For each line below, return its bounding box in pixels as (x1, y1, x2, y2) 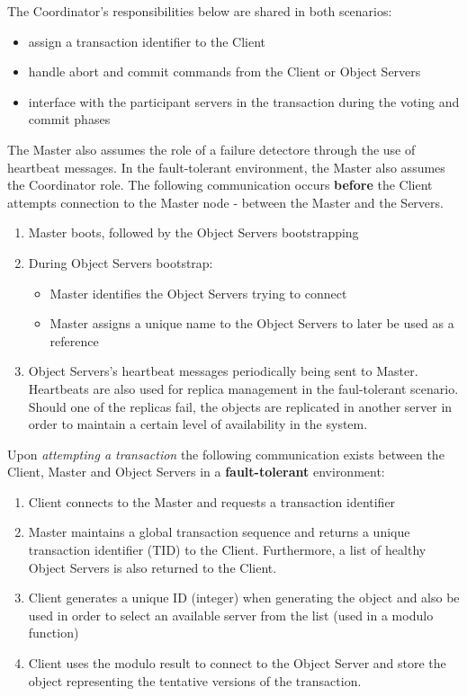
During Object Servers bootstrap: (28, 253, 213, 272)
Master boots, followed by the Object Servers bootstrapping (28, 223, 359, 242)
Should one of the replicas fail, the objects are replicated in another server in (28, 397, 453, 415)
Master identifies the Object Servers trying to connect (49, 283, 347, 302)
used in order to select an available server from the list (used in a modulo (28, 605, 434, 624)
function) (28, 623, 79, 642)
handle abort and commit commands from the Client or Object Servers (28, 62, 421, 81)
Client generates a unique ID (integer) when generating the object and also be (28, 588, 460, 607)
